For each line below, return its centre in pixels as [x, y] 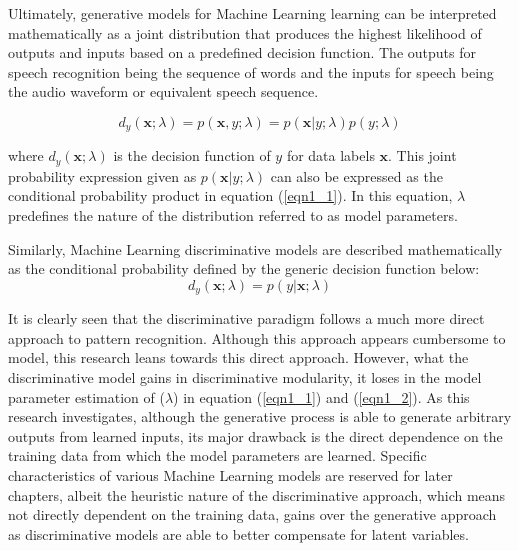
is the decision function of [192, 155]
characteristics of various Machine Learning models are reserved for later [230, 475]
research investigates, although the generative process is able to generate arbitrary [260, 416]
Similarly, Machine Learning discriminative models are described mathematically [255, 248]
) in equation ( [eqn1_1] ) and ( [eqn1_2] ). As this [321, 396]
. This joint [422, 155]
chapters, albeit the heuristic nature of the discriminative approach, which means [257, 494]
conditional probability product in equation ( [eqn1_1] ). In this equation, [230, 195]
